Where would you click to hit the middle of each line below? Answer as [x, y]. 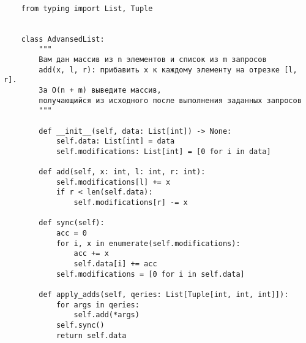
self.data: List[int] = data [115, 141]
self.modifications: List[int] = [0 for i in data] [163, 151]
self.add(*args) [106, 315]
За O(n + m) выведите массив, [100, 90]
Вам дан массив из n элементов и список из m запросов [153, 59]
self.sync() [80, 325]
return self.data [91, 335]
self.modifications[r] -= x [131, 203]
